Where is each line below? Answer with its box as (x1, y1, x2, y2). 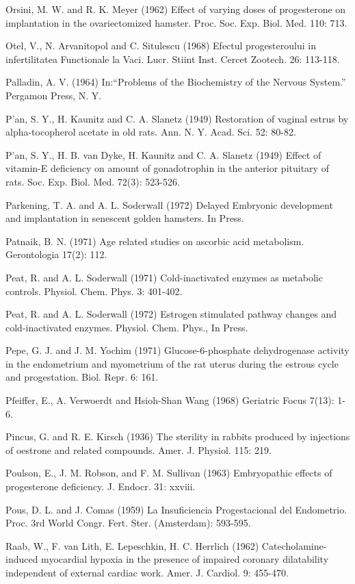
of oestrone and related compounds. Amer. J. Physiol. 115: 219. (5, 442, 272, 457)
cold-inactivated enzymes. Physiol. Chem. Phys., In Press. (5, 320, 248, 334)
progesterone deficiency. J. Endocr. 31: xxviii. (5, 479, 196, 494)
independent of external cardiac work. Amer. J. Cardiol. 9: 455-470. (5, 566, 289, 579)
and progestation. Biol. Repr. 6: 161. (5, 370, 159, 384)
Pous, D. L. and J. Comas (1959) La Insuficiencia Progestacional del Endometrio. (5, 502, 347, 516)
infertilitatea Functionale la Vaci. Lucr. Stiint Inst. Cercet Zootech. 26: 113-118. (5, 51, 340, 66)
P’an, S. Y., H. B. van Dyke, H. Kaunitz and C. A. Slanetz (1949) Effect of (5, 147, 321, 162)
